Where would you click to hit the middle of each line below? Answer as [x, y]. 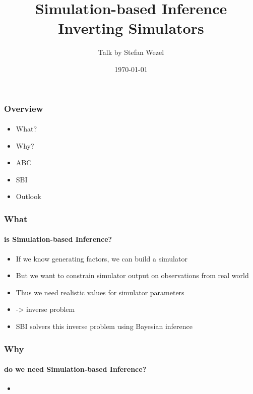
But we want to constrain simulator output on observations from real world [132, 275]
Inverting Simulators [131, 28]
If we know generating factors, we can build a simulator [102, 258]
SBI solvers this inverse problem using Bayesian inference [104, 326]
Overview [24, 108]
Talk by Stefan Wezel [131, 52]
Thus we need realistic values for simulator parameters [100, 292]
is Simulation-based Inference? [58, 239]
